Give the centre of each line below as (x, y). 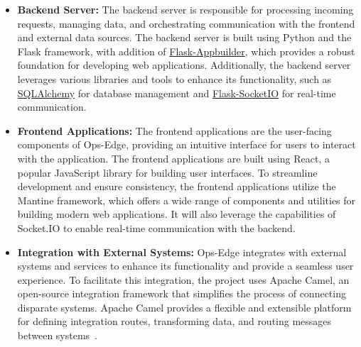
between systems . (58, 335)
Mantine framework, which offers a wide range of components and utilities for (187, 200)
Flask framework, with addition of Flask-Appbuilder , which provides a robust (186, 51)
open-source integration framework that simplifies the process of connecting (182, 293)
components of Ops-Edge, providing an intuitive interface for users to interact (187, 144)
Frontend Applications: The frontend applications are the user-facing (174, 130)
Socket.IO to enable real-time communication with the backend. (156, 227)
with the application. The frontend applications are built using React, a (173, 158)
